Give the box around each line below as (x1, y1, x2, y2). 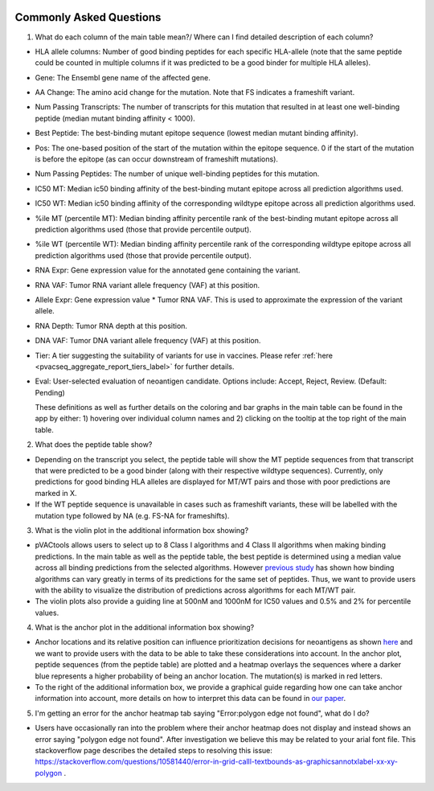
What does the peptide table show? (35, 440, 153, 449)
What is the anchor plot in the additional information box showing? (35, 623, 255, 633)
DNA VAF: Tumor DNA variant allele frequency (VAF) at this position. (35, 336, 261, 346)
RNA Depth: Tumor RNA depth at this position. (35, 321, 188, 330)
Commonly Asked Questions (14, 10, 162, 24)
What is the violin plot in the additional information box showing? (35, 525, 249, 535)
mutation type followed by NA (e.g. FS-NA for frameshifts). (35, 510, 230, 520)
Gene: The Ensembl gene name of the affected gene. (35, 72, 211, 82)
